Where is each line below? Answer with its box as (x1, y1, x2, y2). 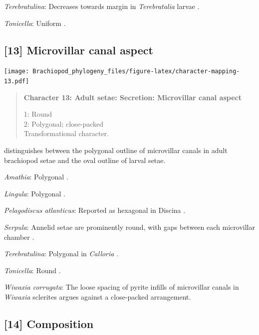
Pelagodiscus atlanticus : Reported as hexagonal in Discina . (4, 205, 186, 215)
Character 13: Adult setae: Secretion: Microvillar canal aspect (23, 92, 242, 102)
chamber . (4, 231, 34, 242)
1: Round (23, 109, 52, 119)
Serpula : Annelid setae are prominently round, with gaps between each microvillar (4, 222, 255, 232)
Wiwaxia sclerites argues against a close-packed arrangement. (4, 292, 191, 302)
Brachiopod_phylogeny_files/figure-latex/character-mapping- (32, 68, 240, 75)
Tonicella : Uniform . (4, 17, 66, 28)
